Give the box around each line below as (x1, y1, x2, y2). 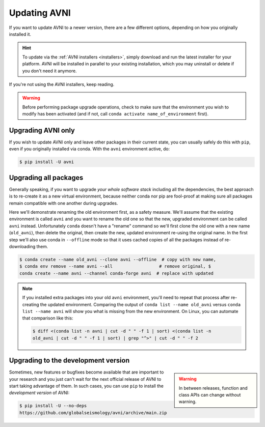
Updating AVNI (9, 7, 71, 18)
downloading (9, 243, 36, 249)
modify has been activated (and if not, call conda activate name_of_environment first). (22, 111, 209, 117)
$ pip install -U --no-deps (19, 403, 87, 409)
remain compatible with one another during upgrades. (9, 200, 118, 206)
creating (22, 301, 39, 307)
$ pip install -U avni (19, 159, 74, 165)
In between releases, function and (179, 385, 248, 391)
